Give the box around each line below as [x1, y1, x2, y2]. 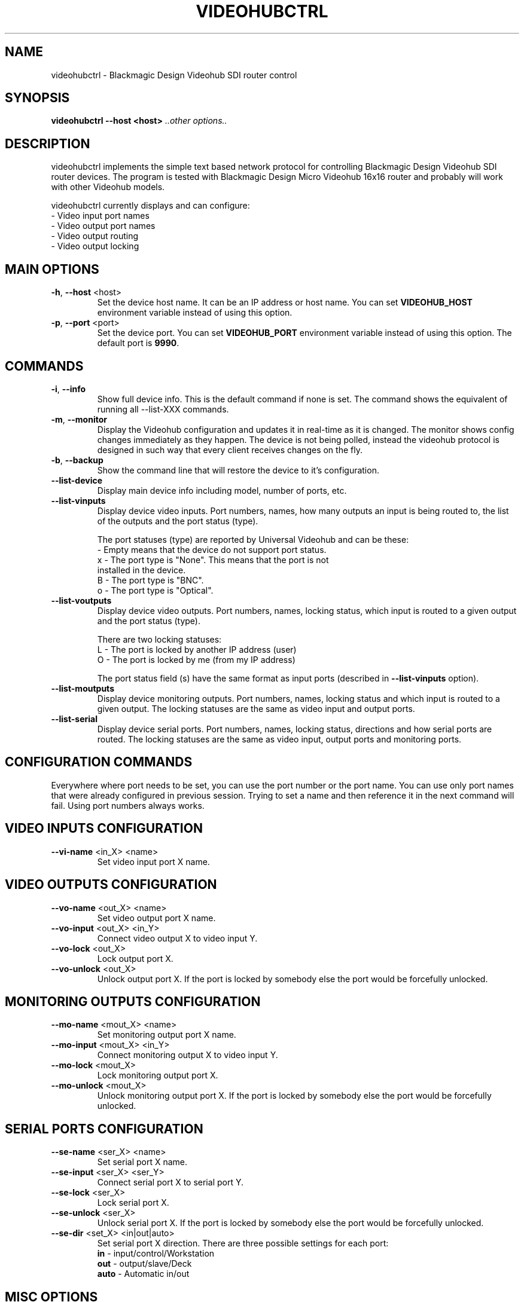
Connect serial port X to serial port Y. [97, 1177, 243, 1188]
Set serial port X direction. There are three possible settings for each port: [97, 1238, 389, 1249]
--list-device [51, 475, 103, 485]
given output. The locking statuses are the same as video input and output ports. [97, 703, 415, 714]
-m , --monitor [51, 414, 107, 424]
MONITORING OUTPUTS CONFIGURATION [5, 994, 261, 1009]
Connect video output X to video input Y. [97, 933, 258, 943]
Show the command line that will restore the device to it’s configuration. [97, 464, 379, 475]
